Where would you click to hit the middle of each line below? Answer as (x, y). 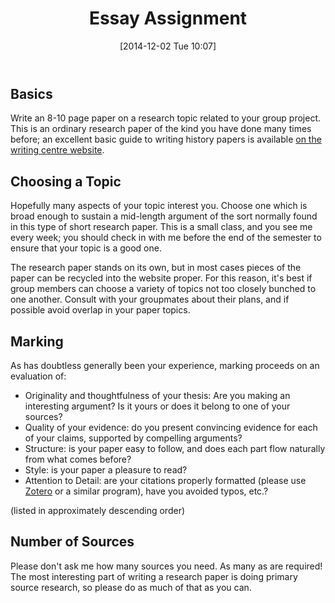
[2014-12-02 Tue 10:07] (168, 46)
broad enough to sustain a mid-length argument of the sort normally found (164, 216)
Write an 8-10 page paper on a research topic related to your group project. (165, 118)
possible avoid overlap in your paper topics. (100, 310)
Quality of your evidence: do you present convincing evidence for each (171, 427)
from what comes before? (78, 459)
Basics (31, 93)
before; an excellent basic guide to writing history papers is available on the (166, 139)
